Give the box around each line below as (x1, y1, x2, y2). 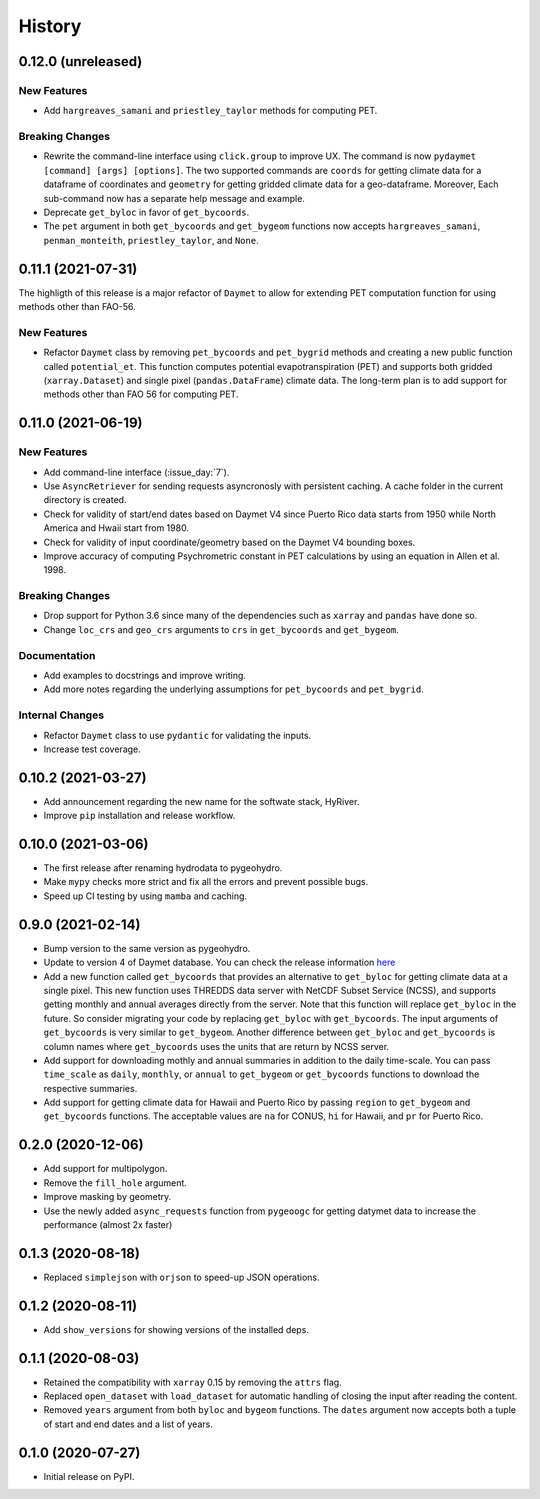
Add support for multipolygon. (43, 1163, 168, 1175)
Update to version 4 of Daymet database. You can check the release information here (43, 956, 396, 969)
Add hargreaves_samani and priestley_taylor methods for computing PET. (43, 105, 378, 117)
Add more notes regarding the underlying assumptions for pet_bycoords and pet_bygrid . (43, 683, 425, 695)
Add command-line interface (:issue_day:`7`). (43, 466, 230, 478)
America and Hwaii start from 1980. (43, 522, 190, 534)
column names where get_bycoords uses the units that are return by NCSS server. (43, 1040, 390, 1052)
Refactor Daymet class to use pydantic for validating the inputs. (43, 729, 312, 741)
